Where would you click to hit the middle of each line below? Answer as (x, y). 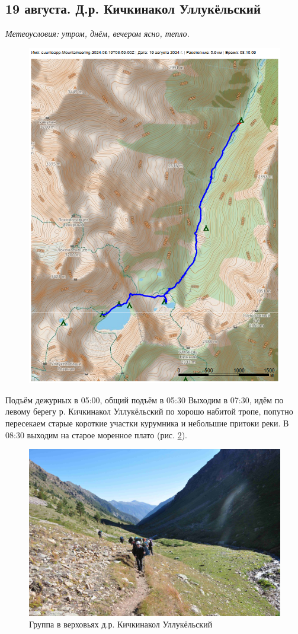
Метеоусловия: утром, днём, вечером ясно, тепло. (97, 34)
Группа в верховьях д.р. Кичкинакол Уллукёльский (121, 624)
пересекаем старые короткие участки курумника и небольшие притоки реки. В (147, 423)
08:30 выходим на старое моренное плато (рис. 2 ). (96, 434)
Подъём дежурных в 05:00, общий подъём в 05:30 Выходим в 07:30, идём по (145, 399)
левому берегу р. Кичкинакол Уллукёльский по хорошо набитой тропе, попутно (149, 411)
